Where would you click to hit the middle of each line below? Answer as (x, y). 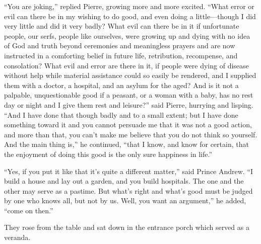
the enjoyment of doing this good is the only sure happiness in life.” (108, 154)
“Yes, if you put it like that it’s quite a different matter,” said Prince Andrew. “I (129, 171)
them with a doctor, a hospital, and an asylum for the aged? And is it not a (121, 85)
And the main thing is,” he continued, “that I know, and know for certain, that (126, 144)
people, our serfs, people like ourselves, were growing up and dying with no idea (127, 35)
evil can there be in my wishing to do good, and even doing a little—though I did (130, 16)
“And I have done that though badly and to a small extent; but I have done (121, 114)
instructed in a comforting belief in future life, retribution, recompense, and (121, 55)
